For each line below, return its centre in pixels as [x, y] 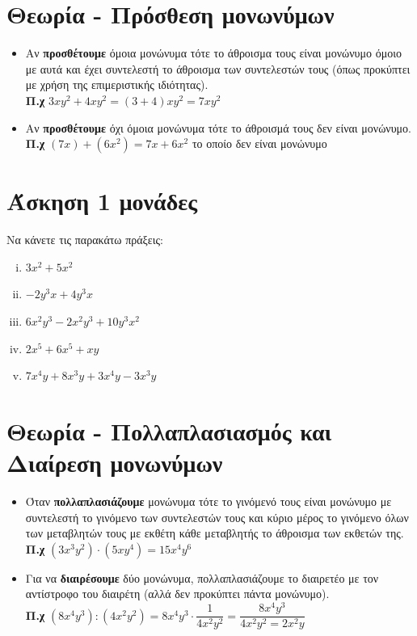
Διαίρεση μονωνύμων [115, 463]
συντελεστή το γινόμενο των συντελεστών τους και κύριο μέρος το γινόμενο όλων [217, 517]
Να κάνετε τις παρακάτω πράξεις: [85, 240]
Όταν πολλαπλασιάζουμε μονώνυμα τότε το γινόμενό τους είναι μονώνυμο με [208, 501]
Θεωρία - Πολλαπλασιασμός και [169, 430]
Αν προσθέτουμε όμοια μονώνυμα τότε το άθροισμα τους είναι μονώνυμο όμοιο [213, 53]
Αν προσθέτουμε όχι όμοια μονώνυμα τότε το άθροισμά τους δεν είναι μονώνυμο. [219, 127]
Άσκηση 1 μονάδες [102, 201]
